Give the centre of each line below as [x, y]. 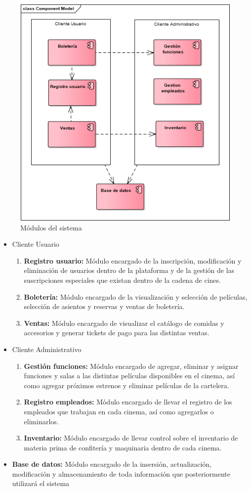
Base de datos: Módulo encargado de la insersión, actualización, [112, 464]
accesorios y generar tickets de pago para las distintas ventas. [117, 333]
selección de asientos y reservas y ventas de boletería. [104, 306]
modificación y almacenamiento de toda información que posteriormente [121, 473]
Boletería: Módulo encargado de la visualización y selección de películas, [136, 296]
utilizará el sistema [41, 483]
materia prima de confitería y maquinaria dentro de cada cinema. [123, 447]
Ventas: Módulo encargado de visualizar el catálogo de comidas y [124, 323]
